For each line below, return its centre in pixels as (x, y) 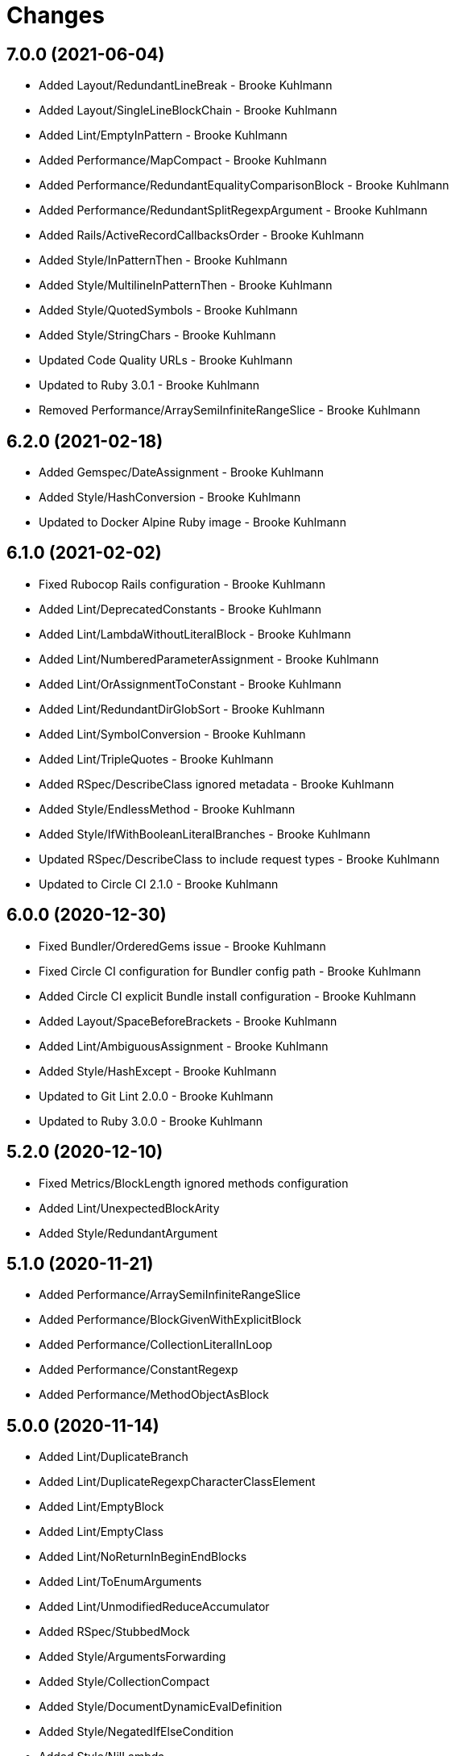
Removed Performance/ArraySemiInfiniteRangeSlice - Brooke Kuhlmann (230, 410)
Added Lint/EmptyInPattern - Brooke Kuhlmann (163, 135)
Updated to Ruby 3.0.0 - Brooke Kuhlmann (151, 1121)
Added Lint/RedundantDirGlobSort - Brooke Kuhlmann (182, 709)
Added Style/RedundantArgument (128, 1233)
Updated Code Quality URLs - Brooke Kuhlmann (166, 360)
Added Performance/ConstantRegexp (139, 1370)
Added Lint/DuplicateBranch (114, 1457)
